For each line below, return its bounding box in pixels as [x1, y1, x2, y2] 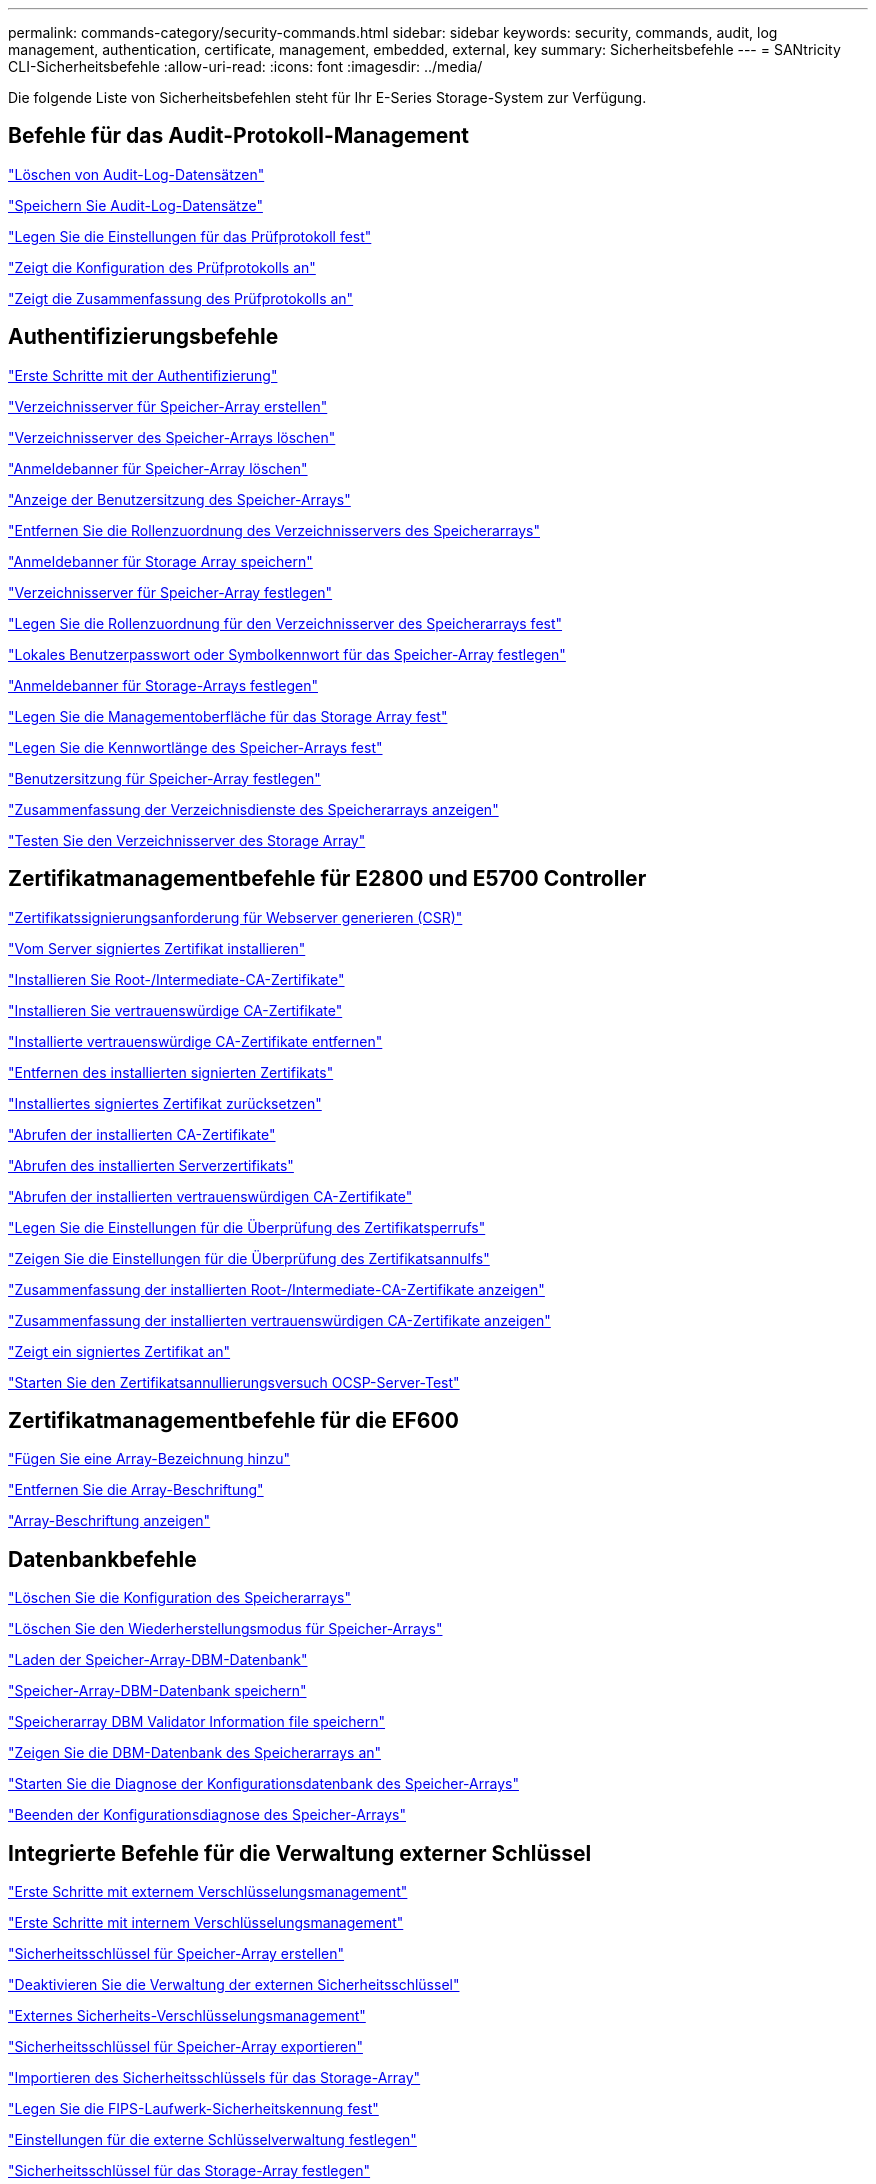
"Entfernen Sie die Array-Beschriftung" [8, 1481, 264, 1499]
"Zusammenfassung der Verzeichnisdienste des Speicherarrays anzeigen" [8, 800, 499, 818]
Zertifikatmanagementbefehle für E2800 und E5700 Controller [8, 866, 647, 892]
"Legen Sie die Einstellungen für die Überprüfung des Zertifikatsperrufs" [8, 1218, 486, 1236]
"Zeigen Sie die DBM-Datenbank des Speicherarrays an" [8, 1744, 382, 1762]
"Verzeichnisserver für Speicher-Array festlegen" [8, 583, 333, 601]
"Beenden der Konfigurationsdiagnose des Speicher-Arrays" [8, 1806, 406, 1824]
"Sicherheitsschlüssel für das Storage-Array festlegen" [8, 2162, 371, 2180]
